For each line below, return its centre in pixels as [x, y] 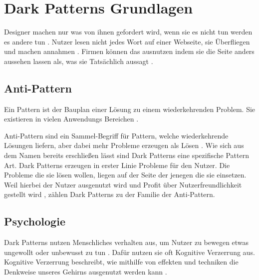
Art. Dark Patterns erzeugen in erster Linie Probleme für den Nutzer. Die [117, 165]
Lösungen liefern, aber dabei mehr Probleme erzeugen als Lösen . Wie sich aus [124, 145]
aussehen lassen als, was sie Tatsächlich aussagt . [79, 61]
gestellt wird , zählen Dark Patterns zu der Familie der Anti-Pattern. [110, 194]
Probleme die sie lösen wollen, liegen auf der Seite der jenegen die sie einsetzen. [125, 175]
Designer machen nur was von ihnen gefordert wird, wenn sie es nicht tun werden [128, 32]
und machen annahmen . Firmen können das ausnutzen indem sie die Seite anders [129, 51]
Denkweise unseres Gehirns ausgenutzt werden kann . [86, 272]
